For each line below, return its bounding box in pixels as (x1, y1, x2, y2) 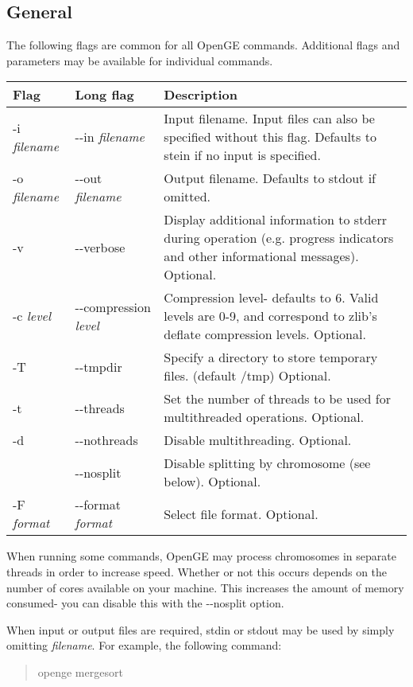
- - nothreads (75, 431, 138, 450)
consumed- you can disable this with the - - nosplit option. (6, 595, 284, 611)
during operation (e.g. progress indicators (164, 228, 394, 248)
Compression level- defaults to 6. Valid (164, 288, 379, 307)
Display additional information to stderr (164, 210, 387, 229)
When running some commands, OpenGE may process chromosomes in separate (6, 548, 396, 564)
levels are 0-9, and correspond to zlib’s (164, 306, 377, 326)
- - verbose (75, 237, 125, 256)
